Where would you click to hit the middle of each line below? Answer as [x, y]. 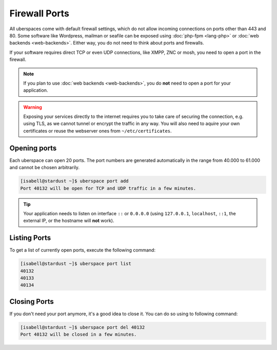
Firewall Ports [39, 13]
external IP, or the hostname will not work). [69, 221]
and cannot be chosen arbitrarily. [44, 168]
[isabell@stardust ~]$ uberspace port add [74, 181]
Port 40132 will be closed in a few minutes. [78, 335]
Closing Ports [32, 302]
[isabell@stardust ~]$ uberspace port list [76, 264]
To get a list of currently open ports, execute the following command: [83, 250]
